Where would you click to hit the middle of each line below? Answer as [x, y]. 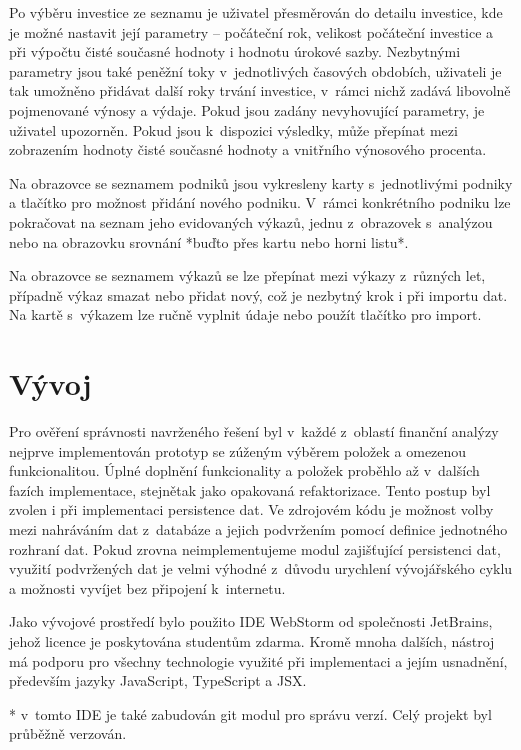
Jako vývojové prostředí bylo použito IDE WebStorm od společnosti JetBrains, [251, 621]
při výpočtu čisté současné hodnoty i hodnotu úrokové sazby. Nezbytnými [235, 51]
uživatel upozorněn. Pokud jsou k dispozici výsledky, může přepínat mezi [233, 129]
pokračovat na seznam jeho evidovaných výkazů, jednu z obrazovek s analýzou [251, 221]
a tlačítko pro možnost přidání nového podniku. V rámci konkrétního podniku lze [260, 202]
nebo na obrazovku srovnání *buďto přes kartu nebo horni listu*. [209, 241]
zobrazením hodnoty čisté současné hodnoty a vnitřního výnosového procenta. [248, 149]
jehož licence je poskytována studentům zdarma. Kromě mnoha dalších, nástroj [252, 640]
